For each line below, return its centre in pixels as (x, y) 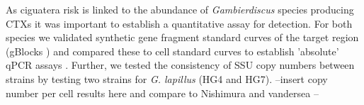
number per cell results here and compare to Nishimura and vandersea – (162, 93)
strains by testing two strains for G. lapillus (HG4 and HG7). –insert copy (167, 78)
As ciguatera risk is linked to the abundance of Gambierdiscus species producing (180, 9)
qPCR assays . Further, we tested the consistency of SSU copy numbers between (180, 65)
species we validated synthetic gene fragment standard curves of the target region (182, 37)
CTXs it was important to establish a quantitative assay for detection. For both (179, 23)
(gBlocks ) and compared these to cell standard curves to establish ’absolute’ (172, 51)
